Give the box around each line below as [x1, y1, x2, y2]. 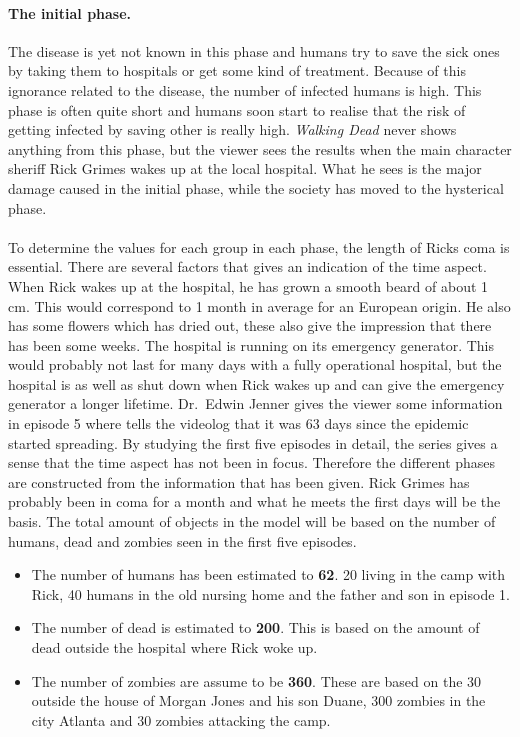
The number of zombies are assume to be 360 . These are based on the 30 [31, 670, 482, 691]
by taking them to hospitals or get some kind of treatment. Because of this [8, 60, 466, 81]
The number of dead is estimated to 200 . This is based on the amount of [31, 617, 480, 638]
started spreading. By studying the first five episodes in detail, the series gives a [8, 432, 498, 453]
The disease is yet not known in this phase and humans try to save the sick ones [8, 40, 500, 61]
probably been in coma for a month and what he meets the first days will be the [8, 491, 501, 512]
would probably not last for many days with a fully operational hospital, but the [8, 354, 502, 375]
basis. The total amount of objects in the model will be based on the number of [8, 511, 496, 532]
